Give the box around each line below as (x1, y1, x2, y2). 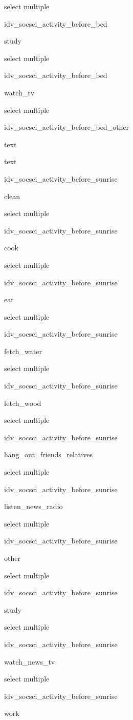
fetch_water (4, 345, 42, 356)
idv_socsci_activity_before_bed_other (4, 122, 129, 132)
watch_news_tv (4, 656, 55, 667)
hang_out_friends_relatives (4, 449, 93, 460)
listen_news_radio (4, 501, 63, 512)
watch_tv (4, 87, 35, 98)
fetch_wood (4, 397, 41, 408)
